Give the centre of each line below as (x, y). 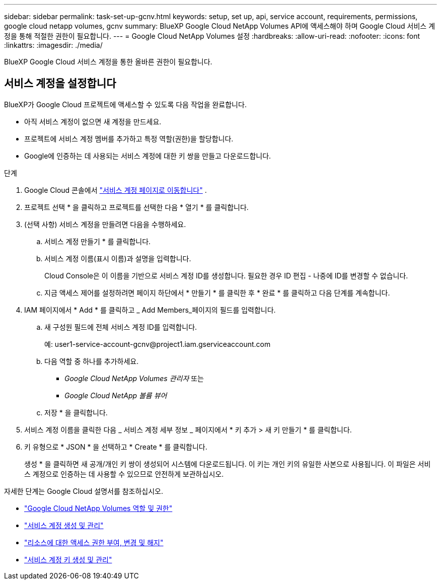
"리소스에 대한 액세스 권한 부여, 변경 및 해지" (94, 542)
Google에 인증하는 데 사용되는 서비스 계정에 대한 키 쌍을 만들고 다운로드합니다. (148, 156)
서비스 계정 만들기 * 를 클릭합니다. (98, 241)
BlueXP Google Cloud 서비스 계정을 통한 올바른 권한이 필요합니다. (108, 62)
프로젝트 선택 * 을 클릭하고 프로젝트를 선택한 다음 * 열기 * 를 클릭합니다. (136, 207)
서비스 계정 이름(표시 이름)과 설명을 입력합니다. (118, 258)
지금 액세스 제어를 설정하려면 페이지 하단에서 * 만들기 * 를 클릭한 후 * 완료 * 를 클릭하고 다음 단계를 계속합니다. (217, 293)
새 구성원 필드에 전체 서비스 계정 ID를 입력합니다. (121, 327)
